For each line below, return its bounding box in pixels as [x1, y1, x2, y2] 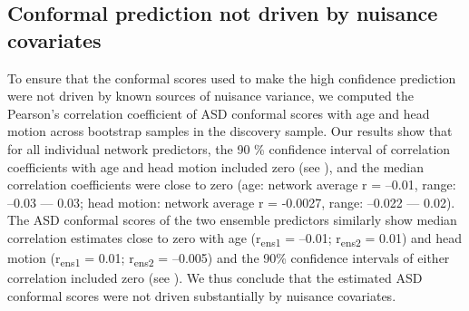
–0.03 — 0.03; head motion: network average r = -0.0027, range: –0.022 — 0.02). [7, 192, 455, 211]
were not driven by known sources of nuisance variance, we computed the [7, 86, 414, 105]
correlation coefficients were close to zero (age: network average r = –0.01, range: [7, 175, 456, 194]
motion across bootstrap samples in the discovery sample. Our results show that [7, 121, 453, 141]
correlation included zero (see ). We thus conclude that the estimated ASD [7, 268, 423, 287]
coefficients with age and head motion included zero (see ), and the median [7, 157, 425, 176]
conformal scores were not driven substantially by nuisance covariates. [7, 286, 396, 305]
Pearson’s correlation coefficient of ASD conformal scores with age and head [7, 103, 430, 122]
